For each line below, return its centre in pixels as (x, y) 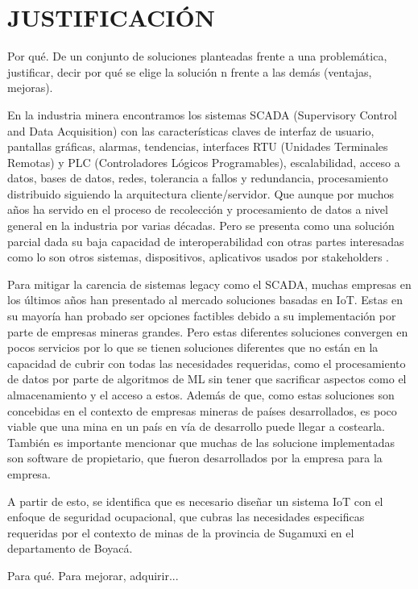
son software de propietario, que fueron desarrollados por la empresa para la (195, 458)
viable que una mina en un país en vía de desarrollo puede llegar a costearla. (196, 426)
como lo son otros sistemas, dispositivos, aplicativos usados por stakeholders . (198, 257)
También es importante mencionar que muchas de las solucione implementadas (201, 442)
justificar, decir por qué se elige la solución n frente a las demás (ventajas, (190, 71)
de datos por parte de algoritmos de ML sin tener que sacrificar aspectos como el (207, 379)
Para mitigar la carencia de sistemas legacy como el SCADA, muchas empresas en (209, 284)
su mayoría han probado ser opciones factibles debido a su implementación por (202, 316)
